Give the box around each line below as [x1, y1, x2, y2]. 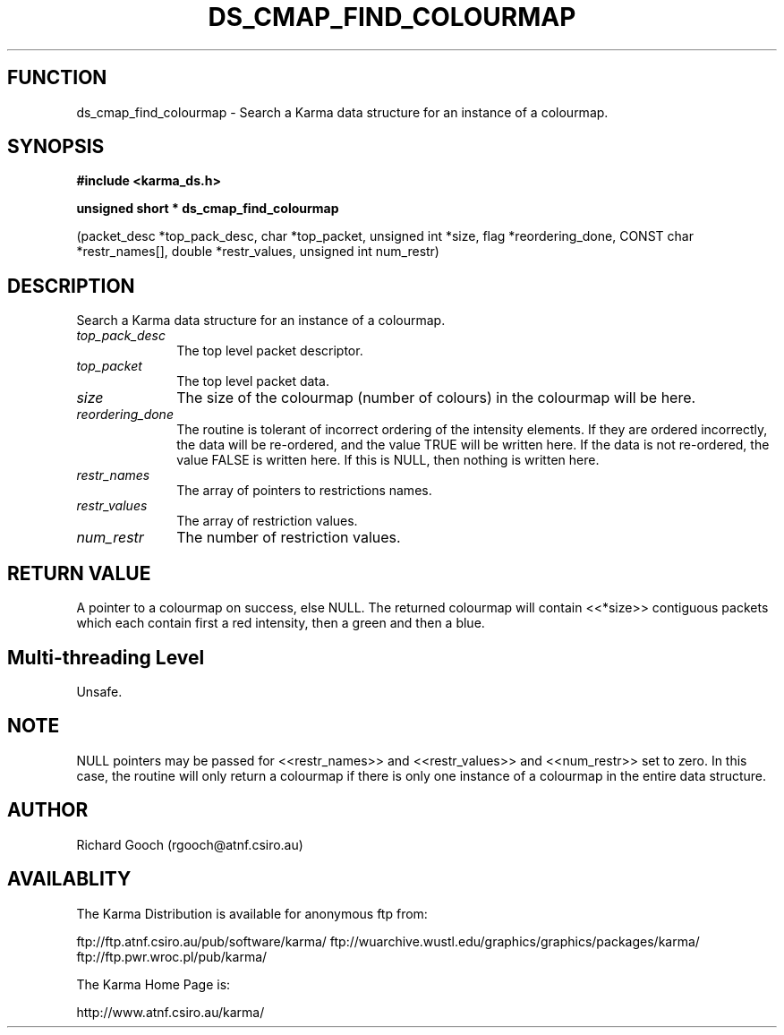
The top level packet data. [176, 373, 329, 389]
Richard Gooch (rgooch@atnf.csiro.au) [76, 836, 303, 852]
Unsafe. [76, 683, 123, 699]
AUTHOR [7, 799, 89, 822]
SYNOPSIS [7, 135, 105, 158]
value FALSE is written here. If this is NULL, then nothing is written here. [176, 452, 600, 468]
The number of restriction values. [176, 528, 401, 547]
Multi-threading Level [7, 646, 205, 669]
